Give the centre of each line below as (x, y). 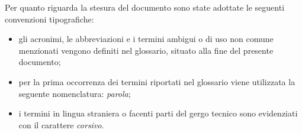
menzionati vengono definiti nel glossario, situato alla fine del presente (146, 50)
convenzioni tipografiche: (49, 19)
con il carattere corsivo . (61, 124)
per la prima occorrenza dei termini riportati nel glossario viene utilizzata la (157, 81)
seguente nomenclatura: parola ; (75, 93)
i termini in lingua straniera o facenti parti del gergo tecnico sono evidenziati (158, 113)
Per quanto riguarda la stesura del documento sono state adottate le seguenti (145, 7)
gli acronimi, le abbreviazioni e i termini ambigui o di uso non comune (146, 39)
